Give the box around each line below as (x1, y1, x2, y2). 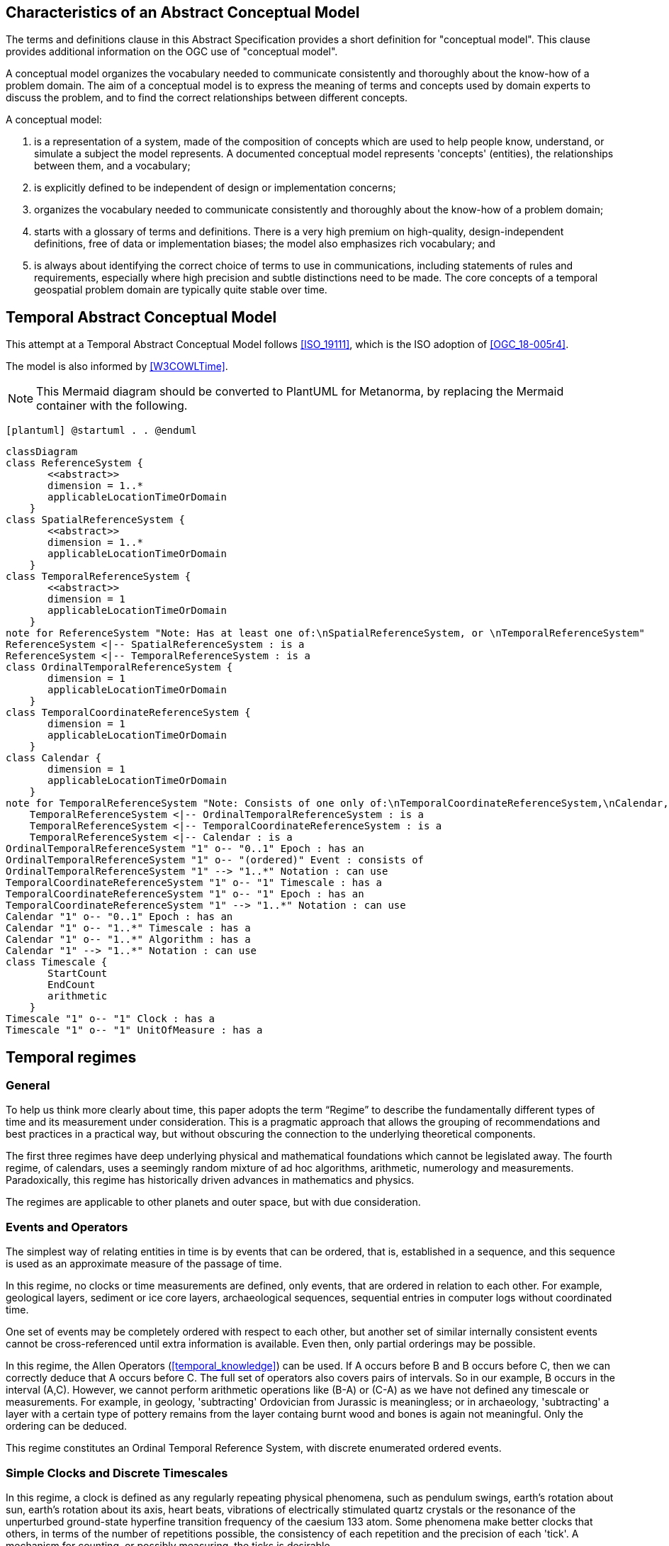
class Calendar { (6, 752, 101, 764)
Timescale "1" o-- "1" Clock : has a (6, 1013, 215, 1025)
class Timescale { (6, 956, 108, 968)
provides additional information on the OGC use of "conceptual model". (6, 45, 338, 58)
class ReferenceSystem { (6, 457, 143, 469)
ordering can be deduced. (6, 1420, 127, 1433)
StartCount (47, 968, 108, 980)
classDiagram (6, 446, 78, 458)
